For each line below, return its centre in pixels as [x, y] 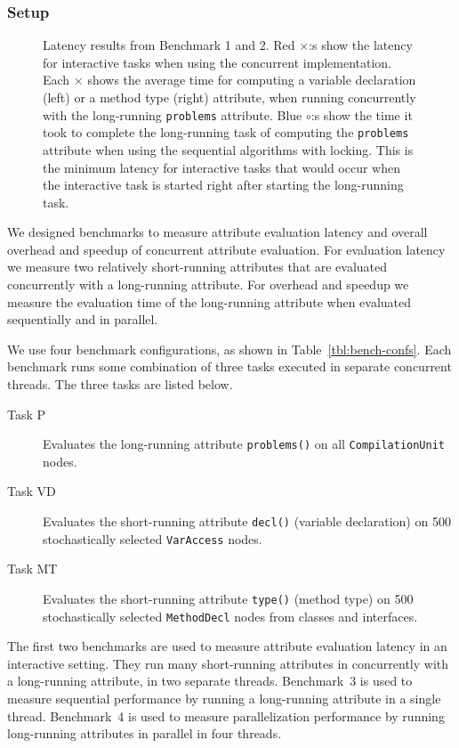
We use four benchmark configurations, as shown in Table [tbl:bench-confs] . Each [229, 349]
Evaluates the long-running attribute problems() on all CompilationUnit [244, 444]
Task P [27, 414]
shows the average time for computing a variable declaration [252, 80]
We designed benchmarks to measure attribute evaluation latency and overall [217, 232]
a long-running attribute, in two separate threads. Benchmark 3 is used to [210, 681]
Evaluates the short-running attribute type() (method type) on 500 [228, 598]
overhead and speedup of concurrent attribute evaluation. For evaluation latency [226, 249]
